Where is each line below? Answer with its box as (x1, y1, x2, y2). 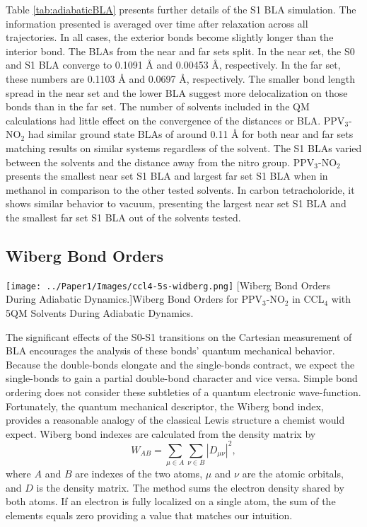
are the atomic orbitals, (242, 466, 344, 481)
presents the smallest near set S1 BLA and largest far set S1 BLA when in (6, 168, 328, 183)
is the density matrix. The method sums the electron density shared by (36, 480, 344, 494)
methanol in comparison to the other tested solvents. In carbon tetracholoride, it (6, 182, 355, 197)
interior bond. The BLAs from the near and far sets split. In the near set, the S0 (6, 43, 355, 58)
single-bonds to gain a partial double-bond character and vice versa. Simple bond (6, 371, 358, 386)
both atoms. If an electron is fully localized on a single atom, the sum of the (6, 494, 336, 509)
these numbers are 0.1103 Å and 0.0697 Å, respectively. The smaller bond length (6, 71, 355, 86)
